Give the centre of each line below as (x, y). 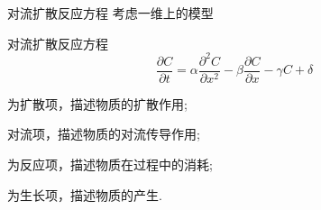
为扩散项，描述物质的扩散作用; (97, 103)
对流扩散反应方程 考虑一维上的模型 (110, 13)
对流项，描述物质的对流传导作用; (104, 134)
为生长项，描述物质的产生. (85, 194)
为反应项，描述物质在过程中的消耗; (110, 164)
